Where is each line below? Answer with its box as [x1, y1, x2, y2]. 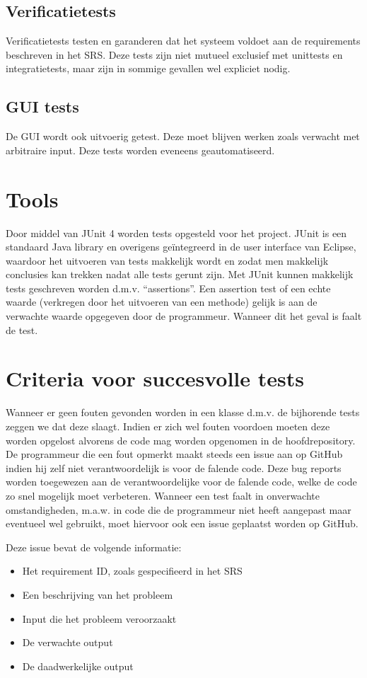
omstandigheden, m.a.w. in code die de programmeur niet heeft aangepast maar [6, 502, 351, 517]
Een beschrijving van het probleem [22, 587, 173, 602]
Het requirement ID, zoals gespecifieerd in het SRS [22, 563, 243, 578]
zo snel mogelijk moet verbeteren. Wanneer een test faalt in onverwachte [6, 488, 320, 502]
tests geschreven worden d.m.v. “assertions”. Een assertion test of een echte [6, 280, 331, 295]
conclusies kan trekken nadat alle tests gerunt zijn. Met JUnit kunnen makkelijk [6, 267, 354, 282]
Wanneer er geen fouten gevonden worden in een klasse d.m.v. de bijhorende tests [6, 405, 360, 420]
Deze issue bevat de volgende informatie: [6, 539, 182, 554]
